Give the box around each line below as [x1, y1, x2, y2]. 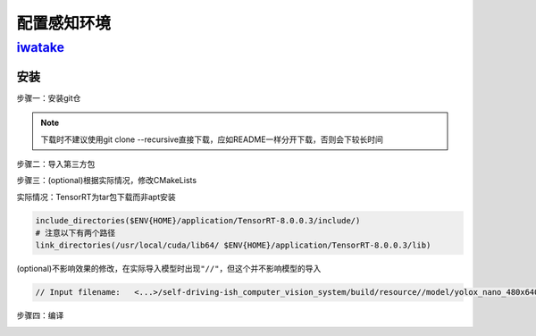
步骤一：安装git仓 [16, 92, 81, 103]
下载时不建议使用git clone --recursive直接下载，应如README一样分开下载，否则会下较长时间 [40, 134, 384, 145]
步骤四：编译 [16, 310, 64, 321]
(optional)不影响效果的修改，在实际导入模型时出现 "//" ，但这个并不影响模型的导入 [16, 264, 322, 274]
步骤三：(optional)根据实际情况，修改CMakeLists [16, 175, 197, 186]
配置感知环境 [16, 13, 112, 33]
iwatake [16, 39, 65, 55]
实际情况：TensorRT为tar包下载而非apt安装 [16, 191, 176, 202]
